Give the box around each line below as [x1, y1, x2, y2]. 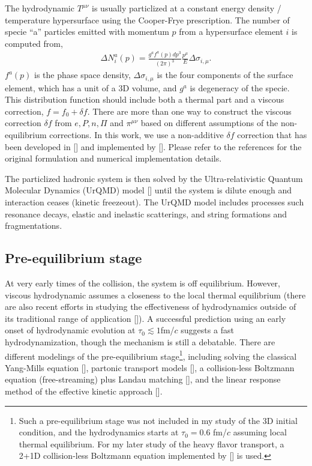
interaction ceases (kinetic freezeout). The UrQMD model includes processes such [5, 196, 304, 208]
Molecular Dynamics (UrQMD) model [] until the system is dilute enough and [5, 184, 292, 196]
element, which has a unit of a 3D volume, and [5, 81, 177, 94]
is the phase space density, [34, 68, 131, 81]
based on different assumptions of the [140, 116, 278, 129]
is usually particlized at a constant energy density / [92, 2, 281, 14]
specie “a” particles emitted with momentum [5, 25, 169, 38]
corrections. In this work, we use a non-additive [49, 129, 224, 141]
